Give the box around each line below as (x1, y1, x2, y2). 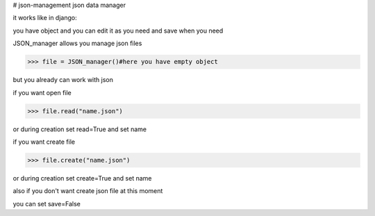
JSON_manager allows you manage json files (12, 39, 142, 48)
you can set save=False (12, 199, 81, 208)
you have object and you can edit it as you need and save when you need (12, 26, 224, 35)
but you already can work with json (12, 76, 114, 84)
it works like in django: (12, 14, 77, 22)
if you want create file (12, 138, 76, 146)
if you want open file (12, 88, 72, 97)
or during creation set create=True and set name (12, 174, 152, 182)
